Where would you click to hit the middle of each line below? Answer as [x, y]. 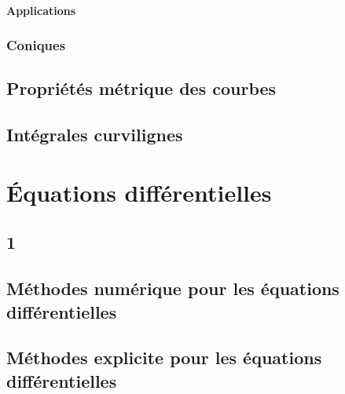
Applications [41, 10]
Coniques [36, 45]
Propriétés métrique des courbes [141, 88]
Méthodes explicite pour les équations [164, 358]
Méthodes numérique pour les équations [173, 288]
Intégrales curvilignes [95, 135]
